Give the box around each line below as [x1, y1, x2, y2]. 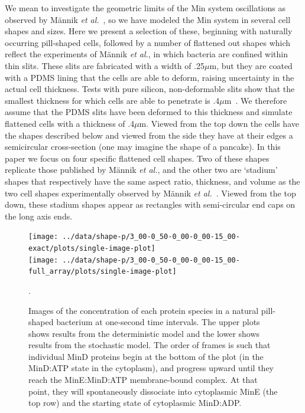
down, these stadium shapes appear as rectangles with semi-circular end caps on [5, 198, 296, 211]
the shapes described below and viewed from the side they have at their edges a [5, 129, 293, 141]
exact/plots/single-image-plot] [28, 244, 155, 253]
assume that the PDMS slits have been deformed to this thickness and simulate [5, 106, 293, 118]
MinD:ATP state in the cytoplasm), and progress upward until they [28, 362, 274, 374]
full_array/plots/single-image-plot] [28, 267, 177, 276]
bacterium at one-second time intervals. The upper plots [56, 316, 260, 328]
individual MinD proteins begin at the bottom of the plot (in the [28, 350, 264, 362]
